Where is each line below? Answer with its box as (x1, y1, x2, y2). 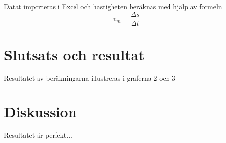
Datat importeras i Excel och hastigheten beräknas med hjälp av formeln (4, 1, 222, 11)
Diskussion (4, 101, 77, 121)
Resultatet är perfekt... (4, 129, 72, 140)
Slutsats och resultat (4, 44, 145, 64)
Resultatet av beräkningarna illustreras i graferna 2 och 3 (4, 72, 175, 82)
